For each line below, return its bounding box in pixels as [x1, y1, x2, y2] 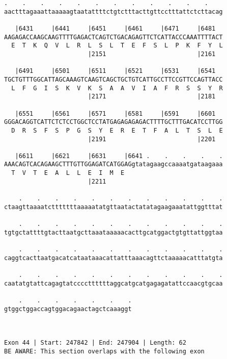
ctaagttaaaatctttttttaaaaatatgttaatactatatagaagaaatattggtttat [4, 203, 223, 211]
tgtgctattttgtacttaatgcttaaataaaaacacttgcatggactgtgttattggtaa [4, 228, 223, 236]
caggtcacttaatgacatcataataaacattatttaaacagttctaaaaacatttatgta [4, 254, 223, 262]
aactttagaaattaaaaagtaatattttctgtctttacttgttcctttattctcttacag [4, 8, 223, 15]
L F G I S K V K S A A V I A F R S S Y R [11, 84, 223, 92]
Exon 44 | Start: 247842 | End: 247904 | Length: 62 [4, 339, 186, 347]
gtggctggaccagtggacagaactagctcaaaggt [4, 305, 132, 313]
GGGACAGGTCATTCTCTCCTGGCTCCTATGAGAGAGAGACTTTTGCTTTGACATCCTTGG [4, 118, 223, 126]
